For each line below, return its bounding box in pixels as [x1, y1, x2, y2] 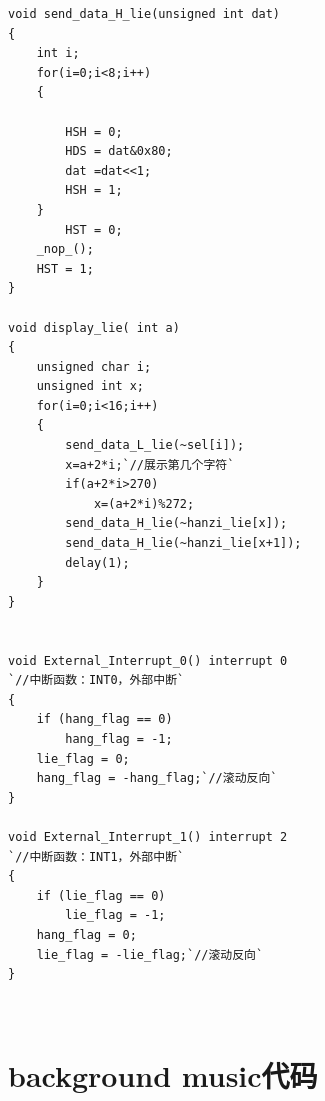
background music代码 [8, 1055, 318, 1096]
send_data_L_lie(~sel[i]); [65, 438, 245, 453]
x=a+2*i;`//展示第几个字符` [65, 457, 235, 472]
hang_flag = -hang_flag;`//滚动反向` [36, 771, 278, 786]
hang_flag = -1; [65, 731, 173, 746]
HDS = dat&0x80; [65, 144, 173, 159]
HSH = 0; [65, 124, 123, 139]
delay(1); [65, 555, 130, 570]
